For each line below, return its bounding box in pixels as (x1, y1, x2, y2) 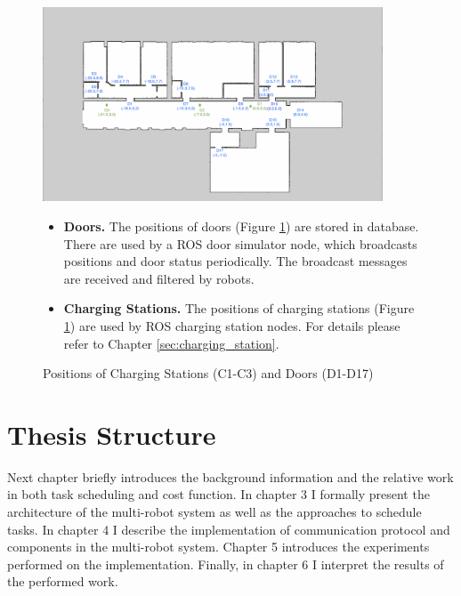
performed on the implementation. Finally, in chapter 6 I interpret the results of (7, 554, 444, 573)
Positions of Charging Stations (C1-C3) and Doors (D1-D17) (43, 364, 374, 383)
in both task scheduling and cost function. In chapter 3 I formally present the (7, 485, 430, 503)
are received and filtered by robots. (63, 269, 255, 287)
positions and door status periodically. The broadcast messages (63, 252, 408, 270)
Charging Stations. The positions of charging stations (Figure (63, 299, 415, 318)
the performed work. (7, 572, 118, 591)
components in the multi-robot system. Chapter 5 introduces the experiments (7, 537, 430, 556)
